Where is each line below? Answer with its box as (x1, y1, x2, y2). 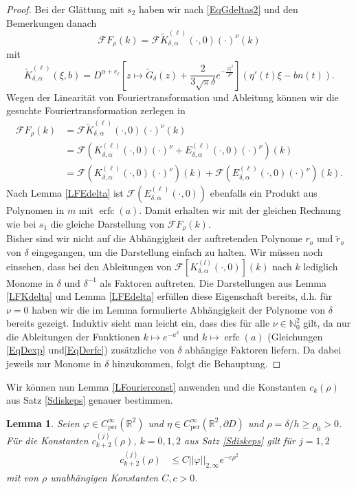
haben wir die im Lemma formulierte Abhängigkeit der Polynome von (32, 302, 326, 316)
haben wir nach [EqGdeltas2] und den (138, 2, 298, 16)
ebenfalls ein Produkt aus (210, 186, 318, 200)
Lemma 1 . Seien (6, 415, 80, 430)
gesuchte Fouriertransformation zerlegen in (6, 103, 186, 118)
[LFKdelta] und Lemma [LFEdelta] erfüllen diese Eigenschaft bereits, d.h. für (6, 289, 333, 303)
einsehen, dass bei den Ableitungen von (6, 259, 172, 273)
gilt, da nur (303, 316, 351, 330)
